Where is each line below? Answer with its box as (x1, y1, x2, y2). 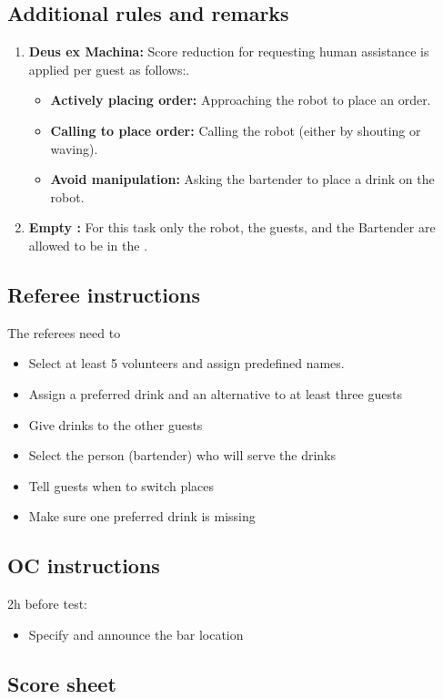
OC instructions (7, 551, 160, 580)
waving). (50, 139, 98, 158)
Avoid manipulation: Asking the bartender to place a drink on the (50, 170, 435, 189)
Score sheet (7, 669, 116, 697)
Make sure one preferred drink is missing (28, 507, 256, 526)
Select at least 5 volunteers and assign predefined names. (28, 354, 345, 373)
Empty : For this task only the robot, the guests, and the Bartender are (28, 218, 436, 237)
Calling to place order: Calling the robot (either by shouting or (50, 120, 421, 139)
